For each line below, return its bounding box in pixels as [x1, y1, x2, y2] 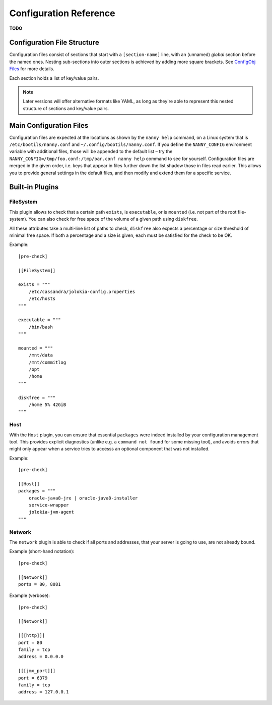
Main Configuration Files [9, 121, 89, 130]
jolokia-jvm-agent [28, 509, 75, 515]
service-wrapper [28, 502, 69, 508]
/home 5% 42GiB [28, 401, 66, 408]
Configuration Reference [9, 8, 115, 19]
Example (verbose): [9, 592, 50, 598]
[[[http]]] [18, 633, 45, 638]
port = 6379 [18, 675, 48, 681]
